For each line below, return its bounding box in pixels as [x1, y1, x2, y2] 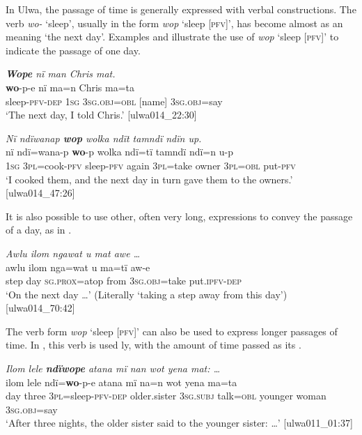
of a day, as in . [6, 222, 72, 237]
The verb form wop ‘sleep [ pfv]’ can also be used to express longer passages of [6, 323, 338, 338]
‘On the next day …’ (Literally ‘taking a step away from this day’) [6, 287, 288, 301]
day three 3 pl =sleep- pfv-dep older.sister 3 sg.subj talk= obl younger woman [6, 388, 326, 403]
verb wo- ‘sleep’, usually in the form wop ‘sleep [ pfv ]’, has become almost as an [6, 15, 343, 30]
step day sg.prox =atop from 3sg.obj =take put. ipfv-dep [6, 273, 242, 288]
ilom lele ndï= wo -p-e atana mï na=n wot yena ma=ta [6, 374, 237, 389]
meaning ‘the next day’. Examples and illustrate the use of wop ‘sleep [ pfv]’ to [6, 29, 339, 44]
